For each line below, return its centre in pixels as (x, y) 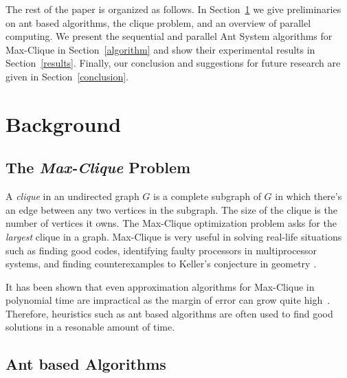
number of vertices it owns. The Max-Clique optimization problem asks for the (171, 223)
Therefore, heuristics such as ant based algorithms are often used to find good (169, 313)
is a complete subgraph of (207, 196)
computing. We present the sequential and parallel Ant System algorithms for (169, 36)
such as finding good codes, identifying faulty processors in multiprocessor (161, 250)
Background (64, 123)
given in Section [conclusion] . (67, 76)
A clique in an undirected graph (72, 196)
